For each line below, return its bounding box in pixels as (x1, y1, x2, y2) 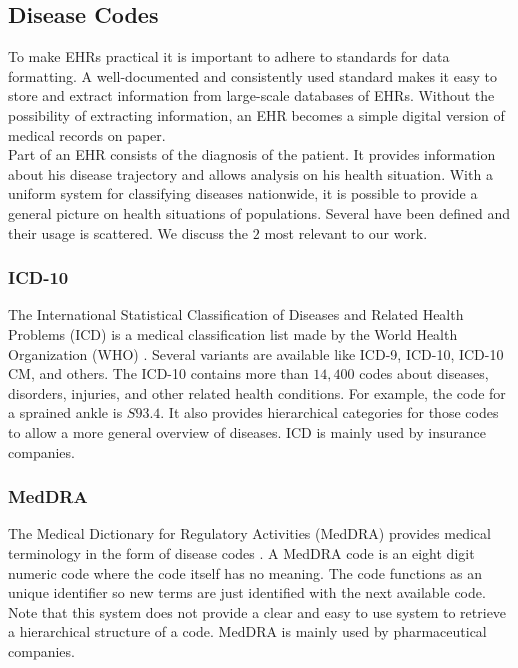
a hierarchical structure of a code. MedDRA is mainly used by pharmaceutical (8, 621, 487, 642)
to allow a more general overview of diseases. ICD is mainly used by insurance (8, 421, 486, 442)
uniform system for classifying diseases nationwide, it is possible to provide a (8, 183, 478, 204)
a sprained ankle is (8, 402, 123, 423)
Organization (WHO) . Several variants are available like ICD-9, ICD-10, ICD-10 (8, 343, 504, 364)
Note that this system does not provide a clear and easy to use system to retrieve (8, 601, 507, 622)
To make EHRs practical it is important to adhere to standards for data (8, 46, 450, 67)
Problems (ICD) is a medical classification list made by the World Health (8, 323, 458, 344)
